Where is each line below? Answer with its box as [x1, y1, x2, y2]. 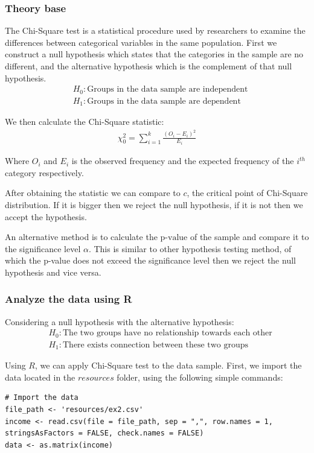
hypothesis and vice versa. [5, 265, 101, 278]
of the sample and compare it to [190, 230, 309, 243]
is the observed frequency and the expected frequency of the [71, 154, 294, 167]
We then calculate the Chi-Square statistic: [5, 115, 164, 128]
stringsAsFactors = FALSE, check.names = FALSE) [5, 429, 204, 438]
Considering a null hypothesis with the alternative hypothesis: [5, 315, 234, 328]
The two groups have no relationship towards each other [62, 329, 272, 338]
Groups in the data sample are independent [87, 85, 248, 94]
